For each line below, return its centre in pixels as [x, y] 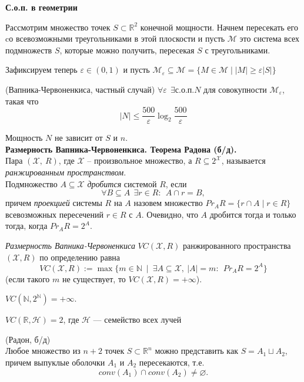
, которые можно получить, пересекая [127, 50]
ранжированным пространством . [66, 172]
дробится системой [122, 183]
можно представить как [196, 351]
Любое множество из [43, 351]
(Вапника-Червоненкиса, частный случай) [80, 89]
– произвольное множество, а [140, 160]
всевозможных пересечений [54, 214]
